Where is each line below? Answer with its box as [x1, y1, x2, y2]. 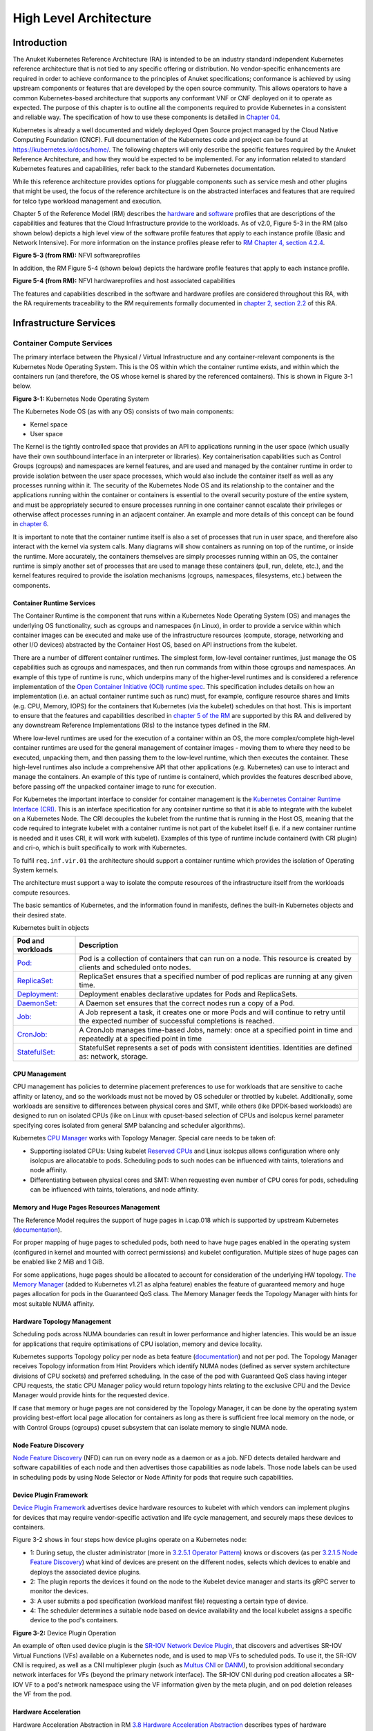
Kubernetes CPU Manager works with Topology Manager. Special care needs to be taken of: [12, 1134, 276, 1142]
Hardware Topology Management [12, 1317, 112, 1325]
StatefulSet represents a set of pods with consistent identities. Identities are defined [79, 1043, 352, 1052]
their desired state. [12, 911, 67, 919]
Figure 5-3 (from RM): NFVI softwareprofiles [12, 251, 141, 260]
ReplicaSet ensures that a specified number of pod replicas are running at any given [79, 971, 352, 981]
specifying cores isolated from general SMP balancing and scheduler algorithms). [12, 1121, 245, 1129]
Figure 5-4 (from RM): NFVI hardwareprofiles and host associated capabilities [12, 277, 236, 285]
